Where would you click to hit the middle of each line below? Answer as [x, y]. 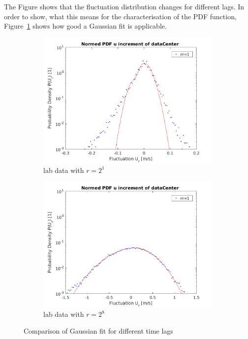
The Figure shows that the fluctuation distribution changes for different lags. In [124, 6]
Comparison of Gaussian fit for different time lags [98, 331]
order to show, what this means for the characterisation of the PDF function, [120, 16]
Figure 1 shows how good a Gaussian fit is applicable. [85, 26]
